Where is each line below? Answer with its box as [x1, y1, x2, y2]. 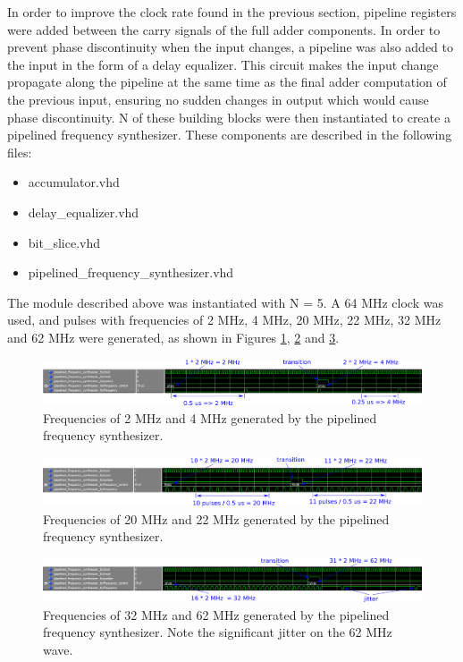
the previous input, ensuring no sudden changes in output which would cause [7, 89, 429, 108]
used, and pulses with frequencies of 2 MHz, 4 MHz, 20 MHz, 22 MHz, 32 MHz [7, 310, 442, 329]
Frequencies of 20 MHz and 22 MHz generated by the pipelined [43, 509, 390, 528]
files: [7, 142, 32, 161]
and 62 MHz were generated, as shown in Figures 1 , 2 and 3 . [7, 327, 340, 346]
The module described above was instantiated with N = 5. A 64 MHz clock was [7, 293, 443, 311]
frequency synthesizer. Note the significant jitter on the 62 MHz [43, 623, 392, 641]
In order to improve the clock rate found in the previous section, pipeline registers [7, 3, 457, 21]
